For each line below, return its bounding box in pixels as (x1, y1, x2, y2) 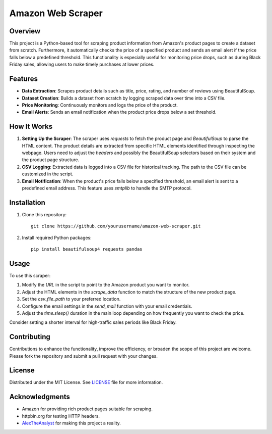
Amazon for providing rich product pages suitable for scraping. (22, 406, 153, 412)
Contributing (9, 332, 50, 341)
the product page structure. (22, 157, 80, 163)
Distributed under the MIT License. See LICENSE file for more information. (9, 379, 163, 385)
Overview (9, 27, 41, 35)
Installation (9, 198, 45, 207)
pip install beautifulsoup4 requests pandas (31, 247, 143, 252)
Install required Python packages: (22, 234, 92, 240)
